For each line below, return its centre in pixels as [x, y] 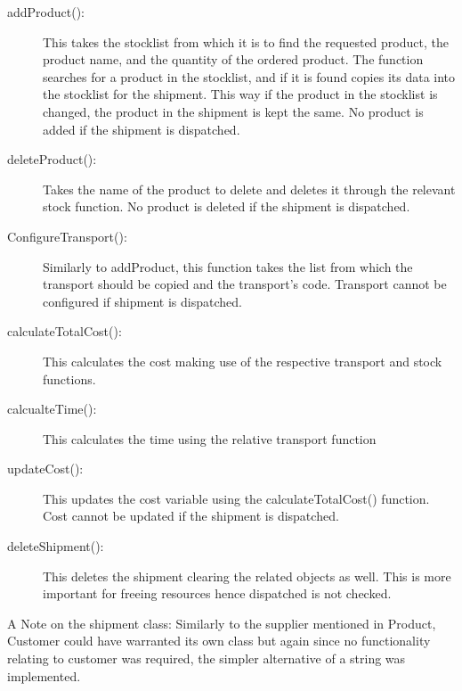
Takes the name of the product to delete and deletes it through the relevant [249, 189]
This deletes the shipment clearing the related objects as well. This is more [247, 576]
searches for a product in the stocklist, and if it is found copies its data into [249, 76]
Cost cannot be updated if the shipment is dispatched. [191, 516]
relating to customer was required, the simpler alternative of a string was [207, 658]
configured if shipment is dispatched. [142, 301]
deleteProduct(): [52, 159]
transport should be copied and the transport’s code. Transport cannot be [245, 284]
